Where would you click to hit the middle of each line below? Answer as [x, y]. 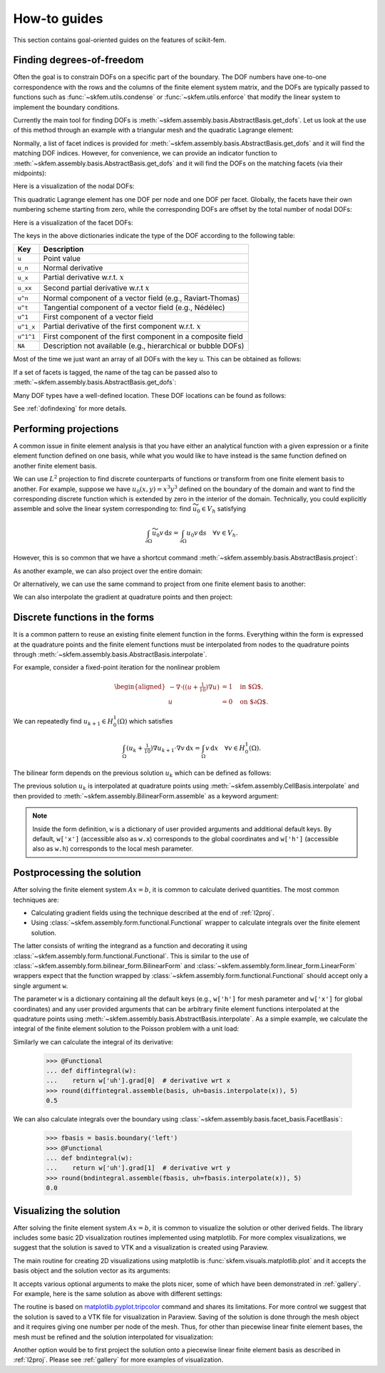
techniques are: [36, 900]
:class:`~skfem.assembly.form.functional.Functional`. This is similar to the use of [131, 956]
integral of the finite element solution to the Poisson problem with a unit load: [126, 1029]
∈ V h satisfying [223, 510]
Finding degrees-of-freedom [78, 60]
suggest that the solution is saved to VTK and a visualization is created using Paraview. [141, 1248]
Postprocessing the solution [77, 873]
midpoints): [30, 173]
